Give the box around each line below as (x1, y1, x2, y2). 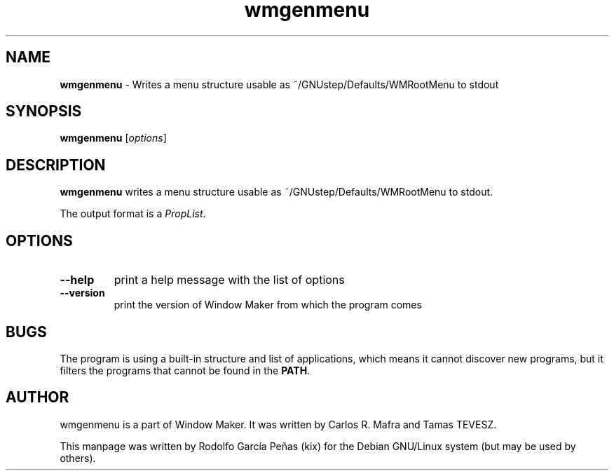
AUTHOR (6, 388, 69, 407)
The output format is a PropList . (60, 208, 206, 220)
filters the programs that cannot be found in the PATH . (60, 364, 311, 376)
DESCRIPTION (6, 156, 106, 174)
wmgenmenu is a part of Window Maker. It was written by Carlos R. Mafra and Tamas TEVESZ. (60, 418, 497, 430)
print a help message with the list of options (114, 273, 345, 287)
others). (60, 451, 96, 464)
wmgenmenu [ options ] (60, 132, 167, 144)
